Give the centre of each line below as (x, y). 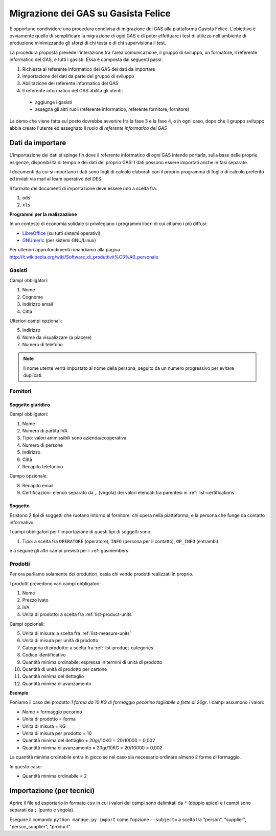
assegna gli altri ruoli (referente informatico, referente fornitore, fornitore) (112, 109)
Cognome (33, 297)
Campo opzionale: (29, 476)
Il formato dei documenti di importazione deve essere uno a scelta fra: (83, 188)
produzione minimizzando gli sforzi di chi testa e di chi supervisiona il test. (88, 43)
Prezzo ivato (35, 600)
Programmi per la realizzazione (43, 214)
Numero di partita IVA (45, 431)
